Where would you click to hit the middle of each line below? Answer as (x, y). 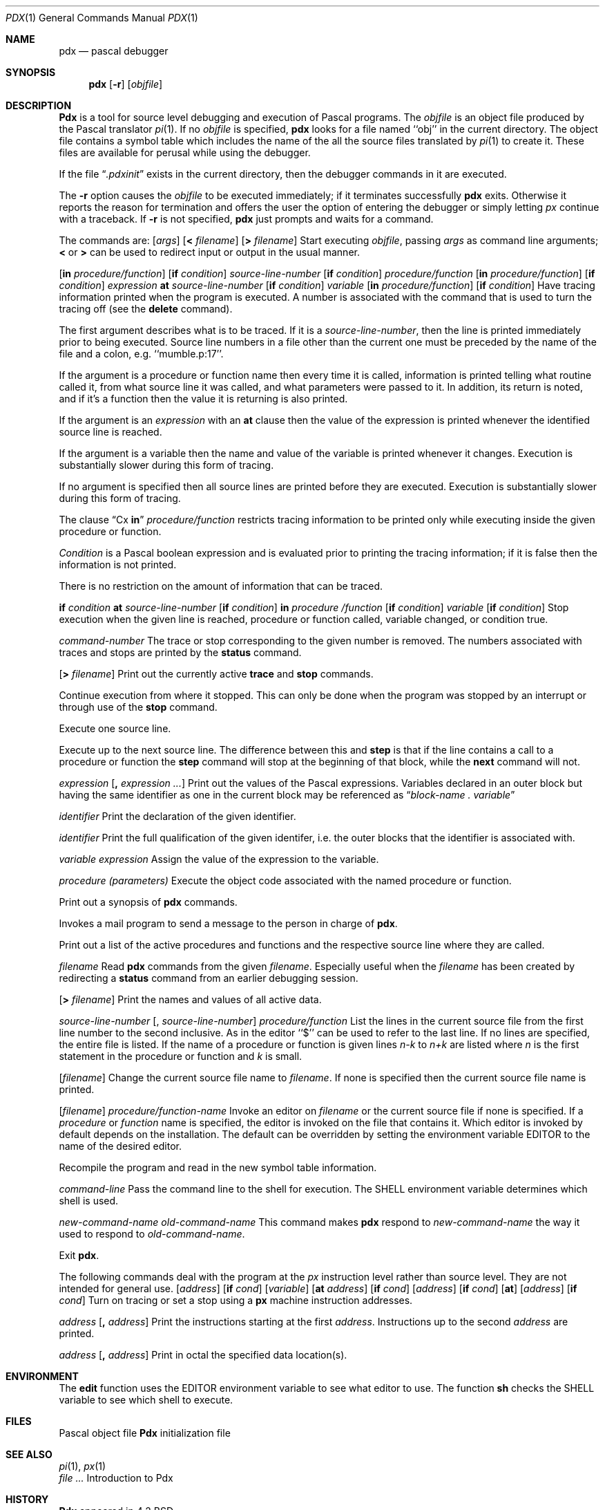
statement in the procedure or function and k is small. (181, 1056)
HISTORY (27, 1499)
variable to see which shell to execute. (146, 1400)
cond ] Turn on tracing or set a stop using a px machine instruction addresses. (236, 1300)
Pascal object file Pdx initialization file (145, 1433)
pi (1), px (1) (83, 1466)
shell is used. (89, 1201)
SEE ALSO (29, 1454)
